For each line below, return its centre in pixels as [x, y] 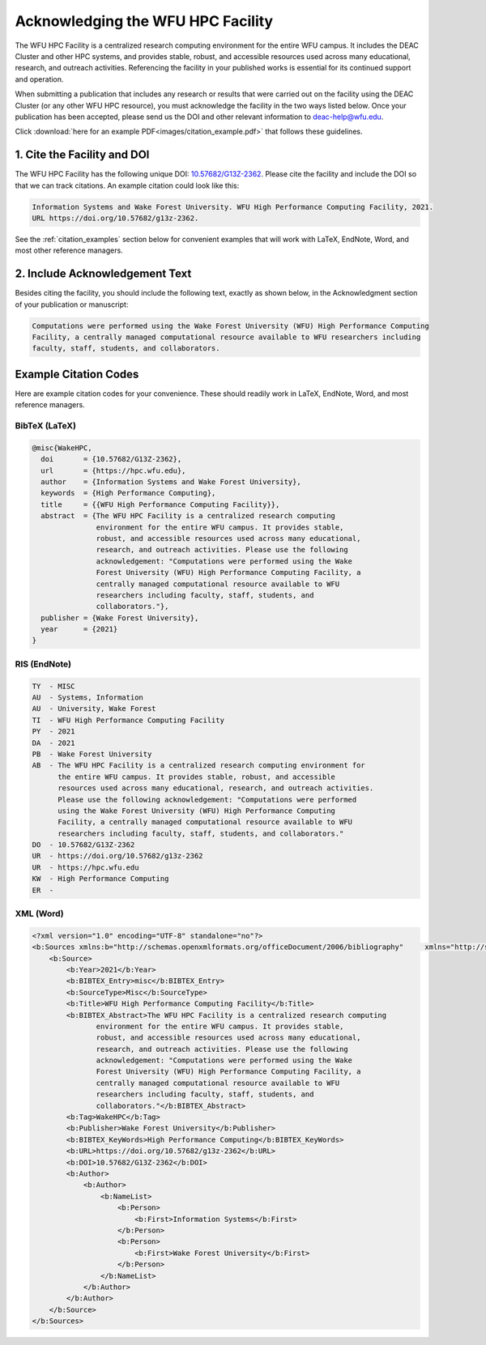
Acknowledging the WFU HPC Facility [144, 21]
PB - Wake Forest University [92, 754]
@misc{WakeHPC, [62, 448]
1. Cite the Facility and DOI [82, 155]
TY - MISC [53, 686]
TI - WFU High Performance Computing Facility [128, 720]
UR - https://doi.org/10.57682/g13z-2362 [117, 856]
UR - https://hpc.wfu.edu [85, 867]
